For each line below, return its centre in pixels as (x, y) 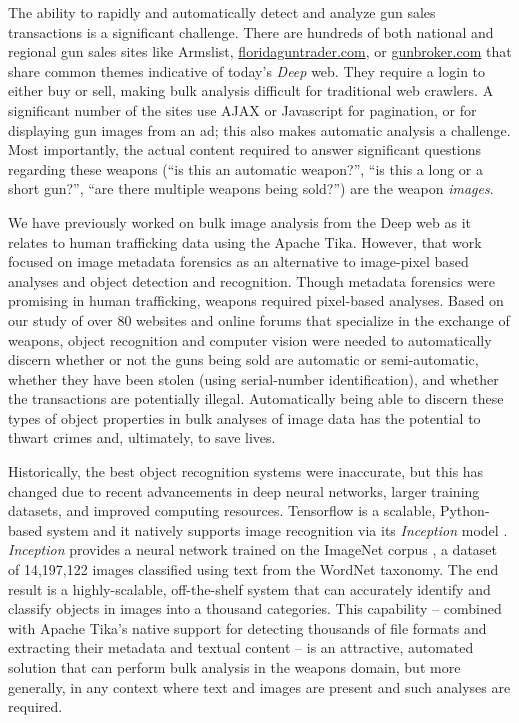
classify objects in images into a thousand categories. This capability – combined (255, 608)
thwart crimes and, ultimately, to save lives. (142, 437)
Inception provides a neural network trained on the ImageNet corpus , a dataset (253, 549)
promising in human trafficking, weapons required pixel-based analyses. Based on (256, 300)
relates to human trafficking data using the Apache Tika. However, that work (245, 241)
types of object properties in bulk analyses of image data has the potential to (244, 417)
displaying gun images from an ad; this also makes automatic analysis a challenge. (259, 129)
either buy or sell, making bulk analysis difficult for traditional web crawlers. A (251, 90)
